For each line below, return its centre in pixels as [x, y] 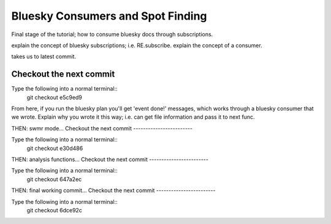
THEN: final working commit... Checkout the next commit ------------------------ [113, 190]
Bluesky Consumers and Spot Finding [109, 16]
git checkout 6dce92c [55, 210]
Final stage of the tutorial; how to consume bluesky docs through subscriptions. [112, 34]
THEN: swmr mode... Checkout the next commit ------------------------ [102, 128]
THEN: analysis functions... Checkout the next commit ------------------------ [110, 159]
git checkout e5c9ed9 [55, 97]
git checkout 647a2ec [54, 179]
